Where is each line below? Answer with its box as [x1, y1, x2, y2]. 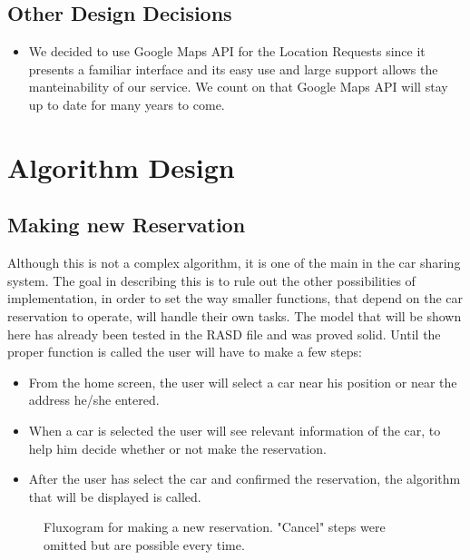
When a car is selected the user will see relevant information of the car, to [28, 420, 441, 439]
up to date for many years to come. [28, 94, 225, 113]
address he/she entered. [28, 390, 160, 409]
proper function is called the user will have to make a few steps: [7, 342, 362, 361]
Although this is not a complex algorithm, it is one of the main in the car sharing [7, 253, 461, 272]
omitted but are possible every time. [44, 535, 245, 554]
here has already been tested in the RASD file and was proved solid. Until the [7, 324, 441, 343]
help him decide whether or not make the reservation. [28, 438, 327, 457]
